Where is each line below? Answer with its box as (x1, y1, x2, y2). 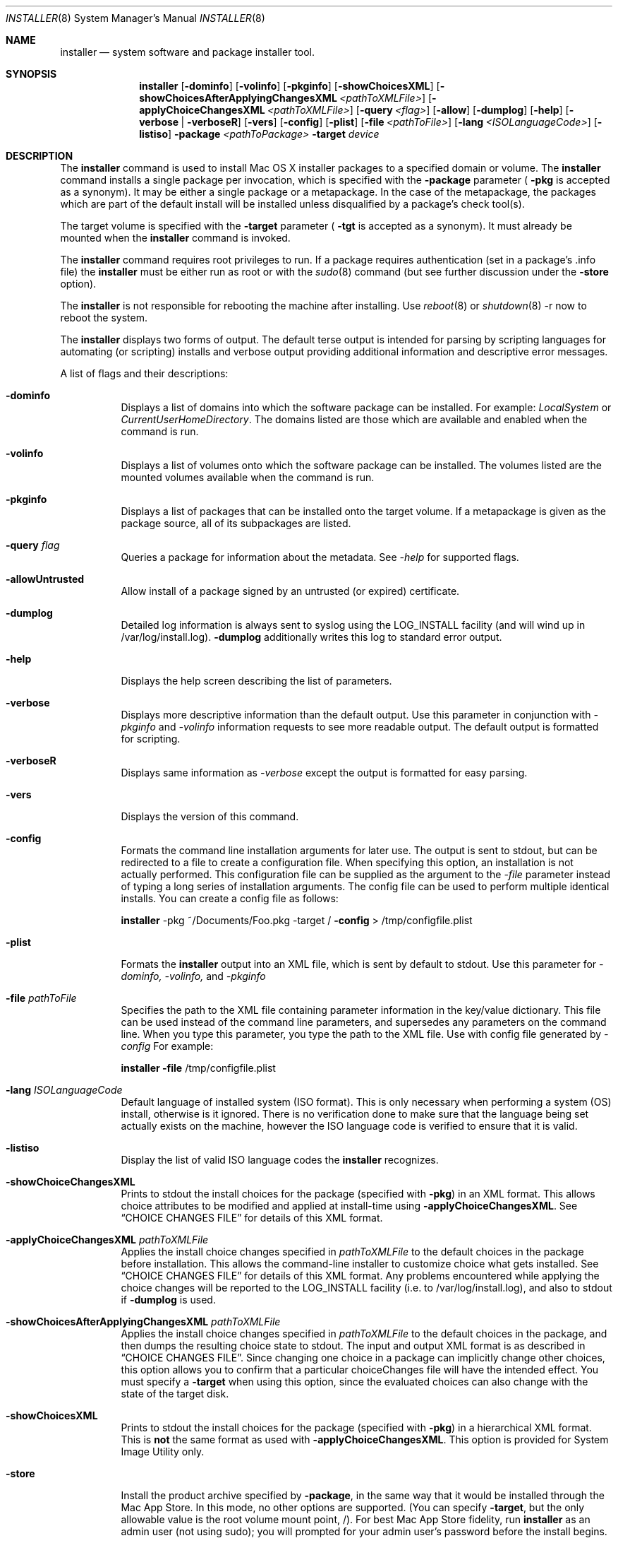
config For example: (121, 1040, 214, 1052)
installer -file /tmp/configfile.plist (121, 1062, 276, 1074)
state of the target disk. (121, 1388, 229, 1400)
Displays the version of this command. (121, 810, 299, 822)
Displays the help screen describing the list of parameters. (121, 675, 392, 687)
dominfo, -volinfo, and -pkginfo (121, 970, 266, 982)
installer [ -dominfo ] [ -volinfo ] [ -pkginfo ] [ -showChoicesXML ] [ (139, 80, 440, 92)
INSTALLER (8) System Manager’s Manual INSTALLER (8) (6, 12, 265, 24)
